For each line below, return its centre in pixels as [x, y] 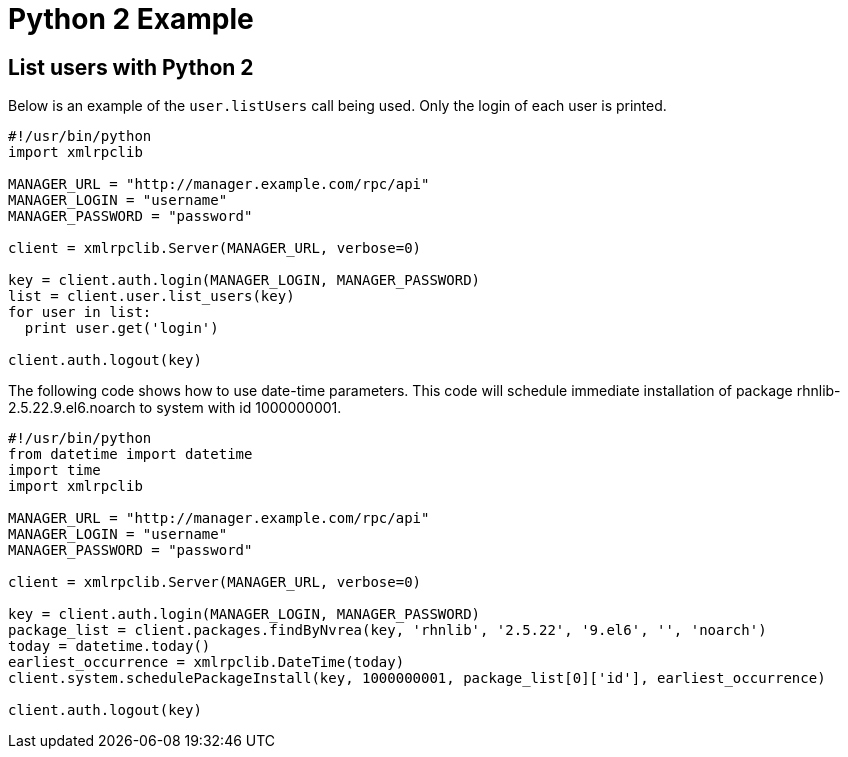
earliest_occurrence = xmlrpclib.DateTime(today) [206, 662]
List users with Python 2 [131, 67]
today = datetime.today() [109, 646]
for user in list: [80, 312]
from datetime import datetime [130, 454]
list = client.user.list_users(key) [151, 296]
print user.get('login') [121, 328]
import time [54, 470]
